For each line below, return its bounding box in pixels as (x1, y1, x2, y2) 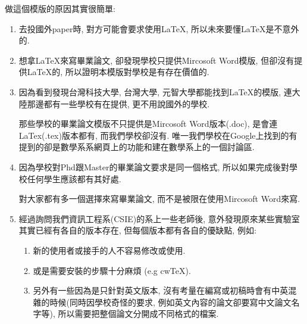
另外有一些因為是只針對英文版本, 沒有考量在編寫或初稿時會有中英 (33, 284, 289, 297)
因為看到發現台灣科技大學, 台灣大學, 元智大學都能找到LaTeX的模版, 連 (18, 85, 292, 98)
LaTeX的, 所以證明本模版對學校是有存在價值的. (27, 66, 209, 78)
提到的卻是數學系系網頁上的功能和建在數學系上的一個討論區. (18, 141, 255, 153)
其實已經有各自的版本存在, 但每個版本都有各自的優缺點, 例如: (18, 224, 256, 236)
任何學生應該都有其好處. (27, 172, 121, 185)
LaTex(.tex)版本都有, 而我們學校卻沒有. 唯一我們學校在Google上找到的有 (18, 129, 297, 141)
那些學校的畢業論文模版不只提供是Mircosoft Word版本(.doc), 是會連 (18, 117, 278, 130)
